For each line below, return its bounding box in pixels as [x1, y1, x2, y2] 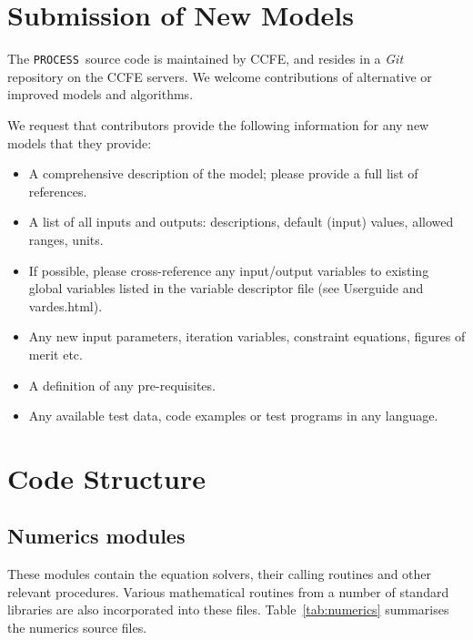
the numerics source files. [7, 618, 147, 637]
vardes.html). [28, 296, 103, 315]
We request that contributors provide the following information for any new [7, 115, 429, 134]
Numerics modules [7, 522, 186, 550]
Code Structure [7, 459, 206, 496]
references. [28, 181, 87, 200]
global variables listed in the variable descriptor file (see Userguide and [28, 279, 424, 298]
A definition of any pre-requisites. [28, 375, 216, 394]
